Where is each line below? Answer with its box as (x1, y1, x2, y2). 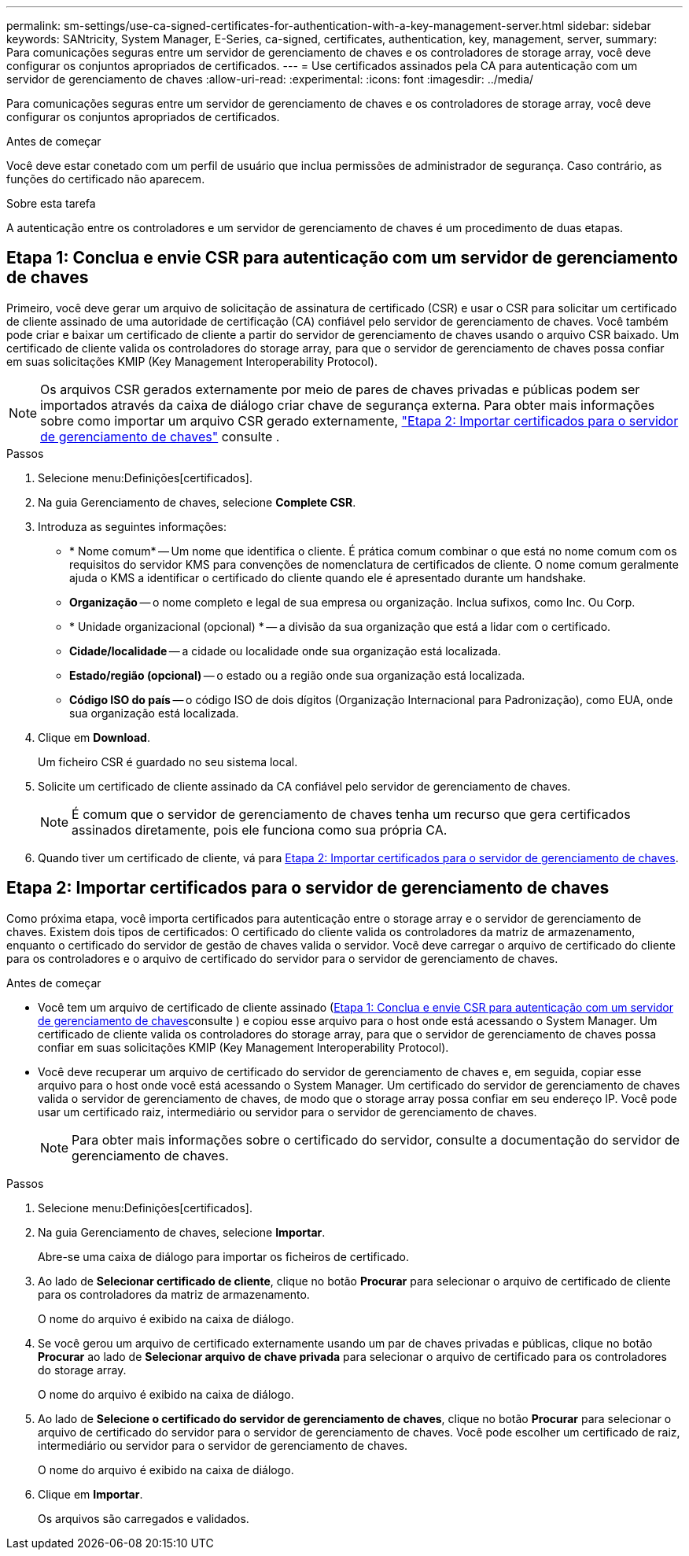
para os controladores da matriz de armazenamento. (38, 1287, 310, 1301)
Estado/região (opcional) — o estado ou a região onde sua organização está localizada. (69, 668, 525, 682)
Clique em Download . (38, 730, 150, 744)
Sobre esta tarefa (6, 197, 96, 210)
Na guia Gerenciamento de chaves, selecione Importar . (38, 1225, 326, 1239)
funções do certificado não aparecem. (6, 172, 205, 186)
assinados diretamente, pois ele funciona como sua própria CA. (72, 821, 448, 838)
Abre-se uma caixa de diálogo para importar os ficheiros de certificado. (38, 1249, 409, 1263)
